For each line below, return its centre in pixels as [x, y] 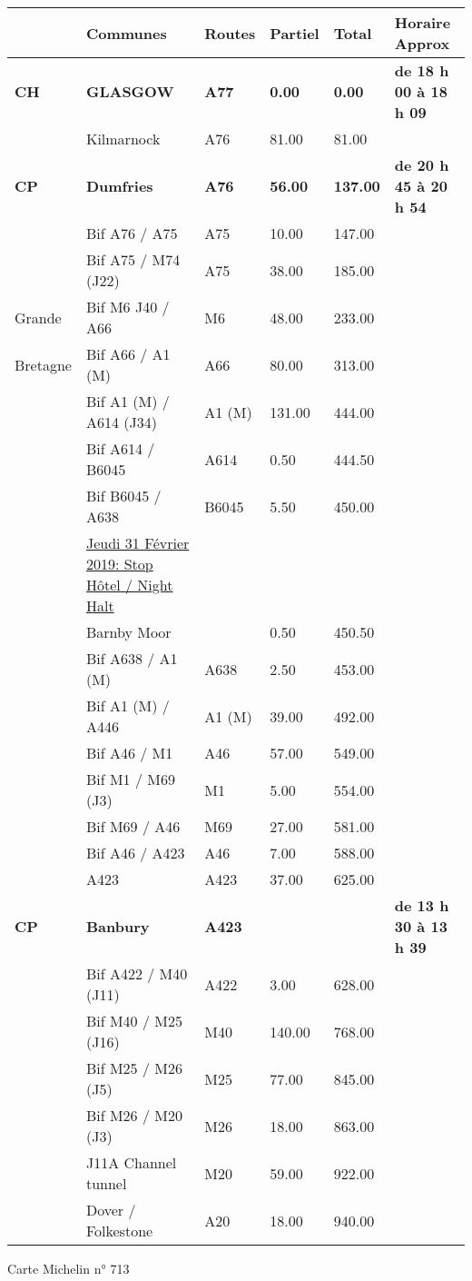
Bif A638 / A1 [132, 658]
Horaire [423, 22]
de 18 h [422, 70]
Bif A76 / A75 [132, 233]
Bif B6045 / [123, 496]
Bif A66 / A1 [128, 354]
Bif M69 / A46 [133, 826]
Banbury [118, 926]
